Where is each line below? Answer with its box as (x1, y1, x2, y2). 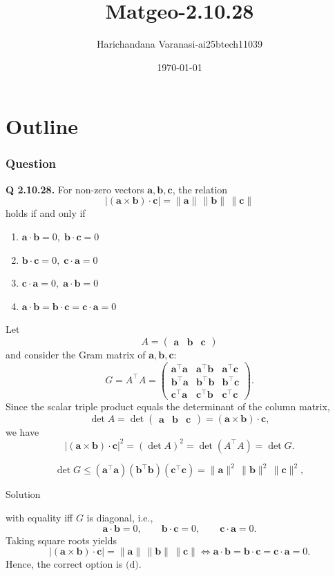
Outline (6, 112, 79, 140)
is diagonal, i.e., (86, 510, 153, 525)
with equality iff (6, 510, 73, 525)
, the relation (172, 182, 228, 196)
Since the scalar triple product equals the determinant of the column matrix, (6, 399, 330, 414)
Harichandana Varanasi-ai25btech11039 (96, 37, 263, 51)
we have (6, 424, 39, 439)
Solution (6, 487, 41, 501)
